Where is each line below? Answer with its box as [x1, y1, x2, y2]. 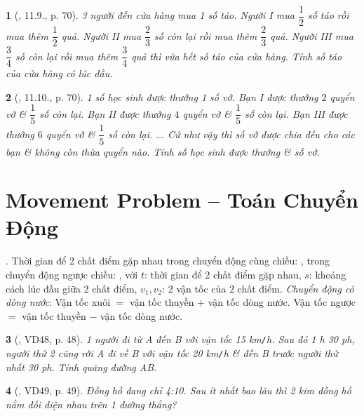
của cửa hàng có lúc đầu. [6, 66, 113, 81]
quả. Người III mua [270, 28, 353, 43]
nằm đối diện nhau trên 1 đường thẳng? [6, 396, 177, 411]
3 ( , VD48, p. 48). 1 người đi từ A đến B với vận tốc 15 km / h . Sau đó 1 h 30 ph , [6, 332, 355, 347]
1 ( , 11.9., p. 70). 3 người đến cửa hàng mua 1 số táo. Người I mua [6, 8, 295, 22]
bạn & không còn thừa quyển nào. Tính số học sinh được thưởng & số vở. [6, 144, 320, 159]
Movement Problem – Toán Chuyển [6, 185, 358, 214]
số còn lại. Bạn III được [244, 106, 348, 121]
